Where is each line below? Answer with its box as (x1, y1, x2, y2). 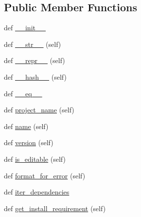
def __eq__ (4, 88, 42, 98)
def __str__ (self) (4, 39, 61, 49)
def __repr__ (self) (4, 55, 65, 65)
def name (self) (4, 121, 49, 131)
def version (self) (4, 137, 53, 148)
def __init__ (4, 22, 46, 33)
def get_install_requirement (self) (4, 203, 106, 213)
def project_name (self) (4, 105, 74, 115)
